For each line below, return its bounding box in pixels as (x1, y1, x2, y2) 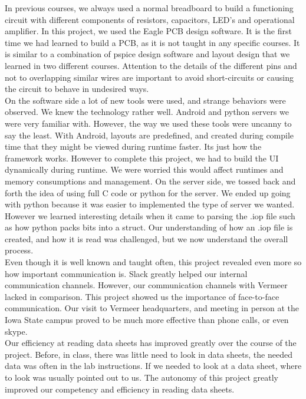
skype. (5, 325, 28, 337)
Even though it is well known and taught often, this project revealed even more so (5, 256, 302, 268)
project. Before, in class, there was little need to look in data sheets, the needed (5, 348, 292, 360)
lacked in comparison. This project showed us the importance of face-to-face (5, 290, 279, 302)
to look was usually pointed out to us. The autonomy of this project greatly (5, 371, 278, 383)
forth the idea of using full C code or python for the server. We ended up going (5, 186, 291, 199)
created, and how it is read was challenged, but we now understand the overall (5, 232, 288, 245)
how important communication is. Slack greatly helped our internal (5, 267, 248, 279)
